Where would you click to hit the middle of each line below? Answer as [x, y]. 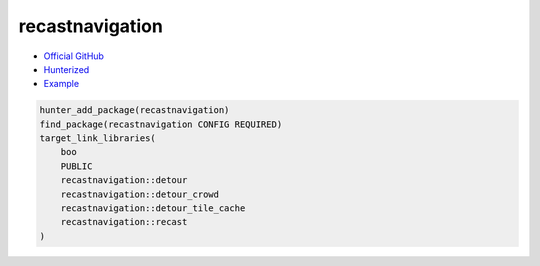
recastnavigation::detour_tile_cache [153, 208]
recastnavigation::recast [124, 222]
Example [61, 84]
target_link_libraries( [98, 138]
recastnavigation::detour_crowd [140, 194]
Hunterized [66, 69]
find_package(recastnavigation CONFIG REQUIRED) [161, 124]
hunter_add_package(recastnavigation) [134, 110]
